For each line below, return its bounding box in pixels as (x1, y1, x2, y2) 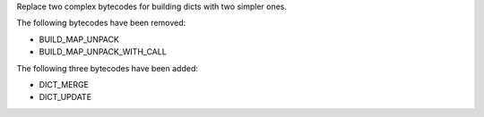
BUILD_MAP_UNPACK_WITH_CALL (39, 46, 168, 57)
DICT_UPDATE (39, 92, 92, 103)
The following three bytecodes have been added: (16, 63, 199, 73)
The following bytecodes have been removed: (16, 18, 186, 29)
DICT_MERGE (39, 79, 90, 89)
